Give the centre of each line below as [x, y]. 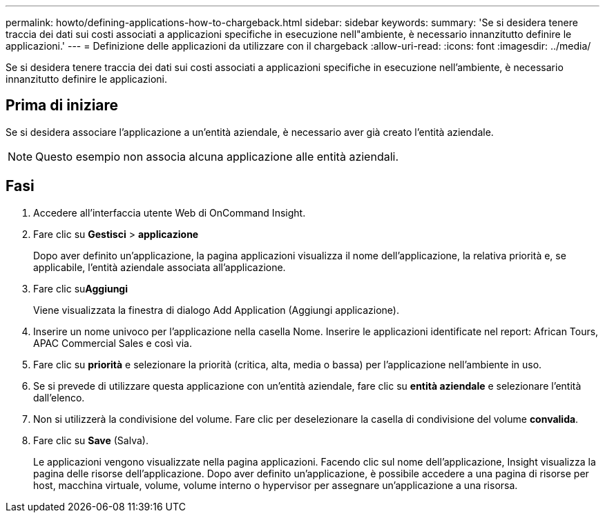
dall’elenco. [59, 397]
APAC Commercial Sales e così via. [113, 343]
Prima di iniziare [62, 106]
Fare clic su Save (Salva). [91, 440]
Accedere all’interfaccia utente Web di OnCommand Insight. [170, 212]
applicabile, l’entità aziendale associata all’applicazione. [160, 267]
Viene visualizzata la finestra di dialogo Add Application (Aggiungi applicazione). [216, 310]
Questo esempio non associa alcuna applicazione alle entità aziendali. [217, 156]
